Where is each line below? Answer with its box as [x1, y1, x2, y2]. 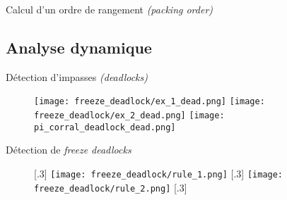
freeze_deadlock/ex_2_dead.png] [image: [34, 111, 225, 121]
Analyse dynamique [6, 36, 152, 58]
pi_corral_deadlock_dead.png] [34, 122, 176, 132]
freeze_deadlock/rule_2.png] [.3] [34, 180, 187, 194]
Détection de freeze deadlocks [6, 142, 131, 157]
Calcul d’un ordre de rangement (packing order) [6, 2, 213, 16]
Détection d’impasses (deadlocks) [6, 69, 148, 84]
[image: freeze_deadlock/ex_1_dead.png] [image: [34, 96, 265, 107]
